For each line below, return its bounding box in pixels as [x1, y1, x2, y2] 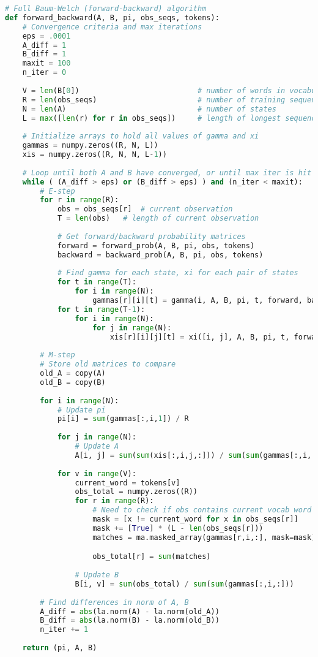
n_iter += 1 [40, 625, 89, 634]
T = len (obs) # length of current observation [57, 214, 259, 223]
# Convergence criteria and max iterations [22, 22, 202, 31]
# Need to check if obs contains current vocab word [92, 506, 312, 515]
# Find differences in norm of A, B [40, 598, 189, 607]
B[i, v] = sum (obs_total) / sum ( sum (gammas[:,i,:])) [75, 579, 294, 588]
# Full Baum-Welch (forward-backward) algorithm [5, 4, 207, 13]
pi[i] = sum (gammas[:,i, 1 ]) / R [57, 414, 189, 423]
